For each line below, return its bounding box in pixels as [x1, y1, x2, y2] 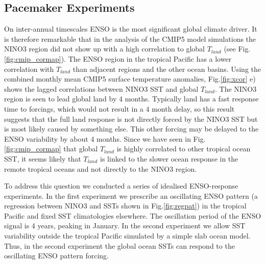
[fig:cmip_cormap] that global [4, 143, 98, 154]
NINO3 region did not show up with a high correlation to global [4, 43, 205, 54]
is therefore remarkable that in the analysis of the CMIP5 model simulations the [4, 33, 256, 44]
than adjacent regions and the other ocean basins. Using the [73, 63, 261, 74]
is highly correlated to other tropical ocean [116, 143, 251, 154]
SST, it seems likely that [4, 153, 81, 164]
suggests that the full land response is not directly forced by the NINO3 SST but [4, 113, 258, 124]
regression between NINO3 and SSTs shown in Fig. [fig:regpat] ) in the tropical [4, 200, 247, 211]
